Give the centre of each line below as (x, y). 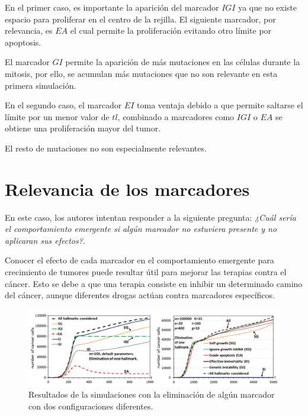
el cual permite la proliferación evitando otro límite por (171, 30)
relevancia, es (29, 30)
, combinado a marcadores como (176, 116)
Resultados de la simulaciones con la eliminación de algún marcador (152, 394)
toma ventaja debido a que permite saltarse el (220, 105)
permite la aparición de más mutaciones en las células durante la (183, 62)
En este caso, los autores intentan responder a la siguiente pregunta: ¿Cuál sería (150, 217)
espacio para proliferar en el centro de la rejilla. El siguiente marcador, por (140, 19)
